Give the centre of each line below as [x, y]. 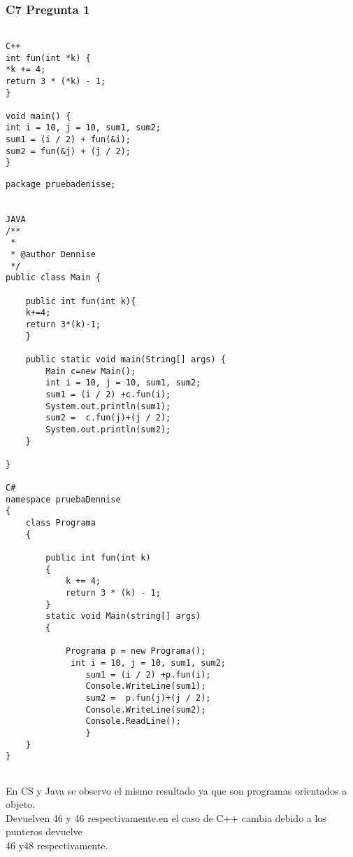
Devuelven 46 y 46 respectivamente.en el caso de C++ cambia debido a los [166, 817]
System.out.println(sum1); [108, 406]
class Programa [60, 523]
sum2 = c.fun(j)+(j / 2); [108, 418]
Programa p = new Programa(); [136, 651]
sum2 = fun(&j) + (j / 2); [68, 151]
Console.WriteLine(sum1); [146, 686]
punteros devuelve [44, 831]
